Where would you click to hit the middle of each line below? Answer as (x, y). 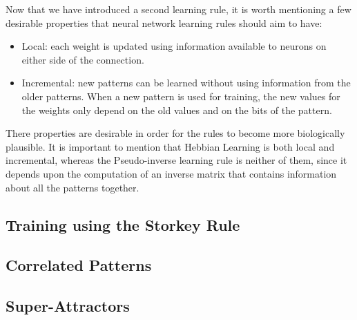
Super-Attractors (68, 306)
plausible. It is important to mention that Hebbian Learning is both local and (170, 146)
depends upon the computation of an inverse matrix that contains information (171, 173)
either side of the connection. (83, 59)
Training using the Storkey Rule (123, 224)
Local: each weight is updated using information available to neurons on (174, 46)
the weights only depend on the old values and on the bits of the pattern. (177, 110)
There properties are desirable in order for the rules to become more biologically (175, 133)
